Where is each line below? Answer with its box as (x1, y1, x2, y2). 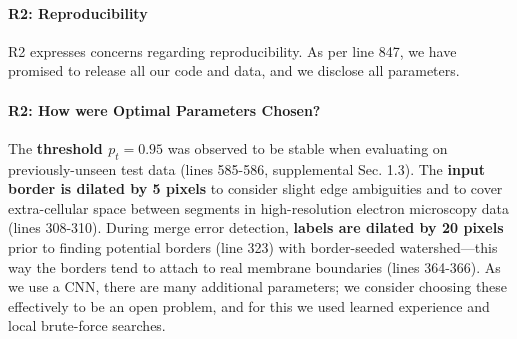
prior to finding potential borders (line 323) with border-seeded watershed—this (8, 236, 498, 257)
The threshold (8, 137, 103, 158)
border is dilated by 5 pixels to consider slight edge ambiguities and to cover (8, 178, 503, 199)
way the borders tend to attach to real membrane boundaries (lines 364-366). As (8, 256, 501, 277)
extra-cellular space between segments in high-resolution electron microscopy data (8, 197, 510, 218)
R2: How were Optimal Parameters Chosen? (8, 99, 321, 120)
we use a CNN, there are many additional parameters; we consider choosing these (8, 276, 508, 297)
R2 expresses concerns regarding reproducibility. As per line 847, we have (8, 40, 457, 61)
